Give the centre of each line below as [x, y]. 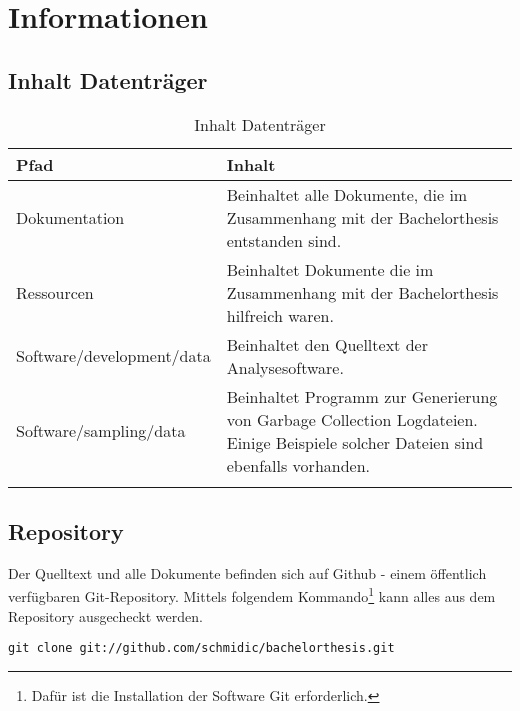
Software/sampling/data [101, 431]
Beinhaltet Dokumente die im [330, 269]
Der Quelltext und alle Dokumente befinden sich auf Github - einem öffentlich [247, 572]
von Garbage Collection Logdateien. [352, 419]
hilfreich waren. [280, 315]
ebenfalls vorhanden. [298, 465]
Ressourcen [55, 292]
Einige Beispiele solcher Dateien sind [355, 442]
